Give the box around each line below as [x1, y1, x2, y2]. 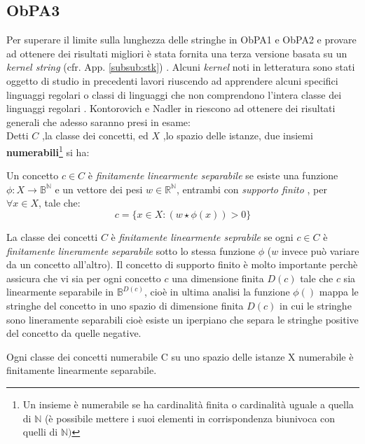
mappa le [319, 284, 359, 299]
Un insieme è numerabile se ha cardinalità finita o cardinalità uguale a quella [22, 396, 354, 411]
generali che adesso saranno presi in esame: [6, 114, 191, 129]
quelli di [22, 424, 58, 439]
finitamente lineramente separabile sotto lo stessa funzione [6, 243, 256, 258]
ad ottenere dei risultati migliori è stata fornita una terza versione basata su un [6, 46, 347, 60]
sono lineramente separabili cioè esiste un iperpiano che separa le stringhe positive [6, 312, 359, 326]
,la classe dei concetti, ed [42, 128, 149, 143]
